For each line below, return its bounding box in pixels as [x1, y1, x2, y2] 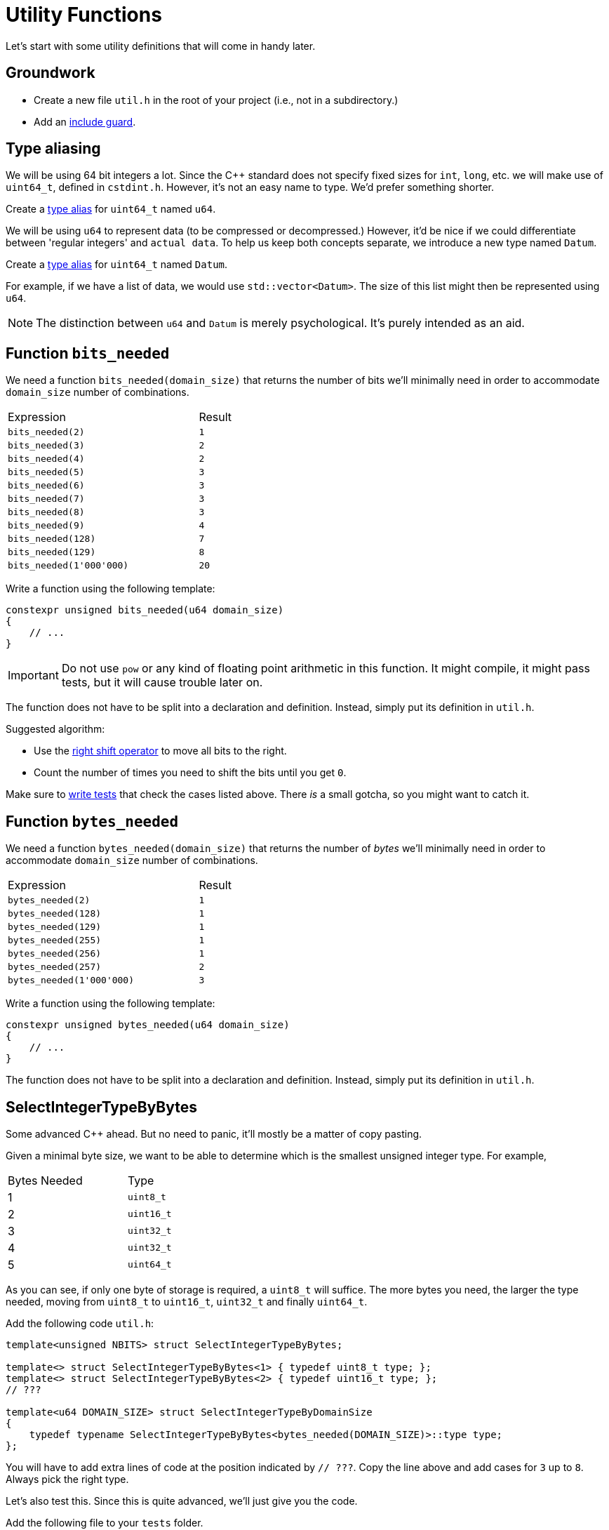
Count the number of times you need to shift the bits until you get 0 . [34, 766, 347, 779]
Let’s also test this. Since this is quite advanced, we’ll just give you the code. [6, 1494, 358, 1507]
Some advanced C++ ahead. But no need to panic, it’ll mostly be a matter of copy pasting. [6, 1127, 422, 1140]
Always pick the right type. [6, 1472, 129, 1485]
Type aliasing [6, 140, 101, 158]
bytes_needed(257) [8, 962, 102, 973]
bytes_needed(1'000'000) [8, 975, 135, 986]
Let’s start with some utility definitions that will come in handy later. [6, 39, 316, 52]
